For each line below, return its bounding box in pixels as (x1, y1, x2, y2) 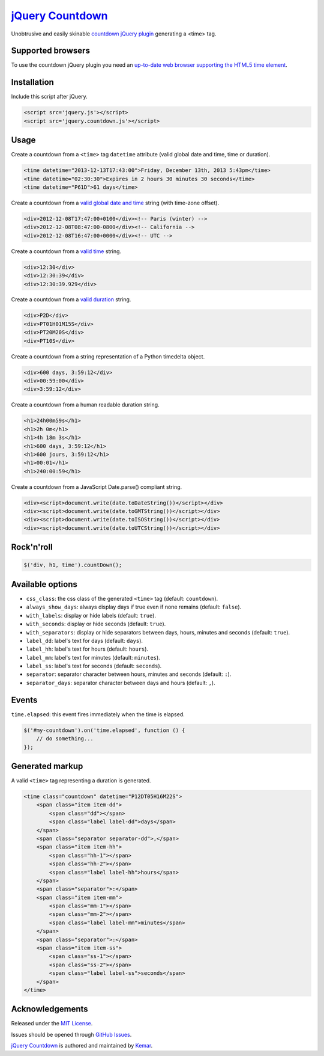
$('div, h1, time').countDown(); (23, 562, 122, 568)
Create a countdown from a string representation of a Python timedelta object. (11, 352, 205, 360)
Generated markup (11, 761, 83, 771)
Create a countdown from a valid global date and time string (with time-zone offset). (11, 199, 219, 206)
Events (11, 695, 38, 705)
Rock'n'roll (11, 542, 53, 553)
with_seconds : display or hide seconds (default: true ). (26, 620, 166, 628)
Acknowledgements (11, 1004, 88, 1015)
